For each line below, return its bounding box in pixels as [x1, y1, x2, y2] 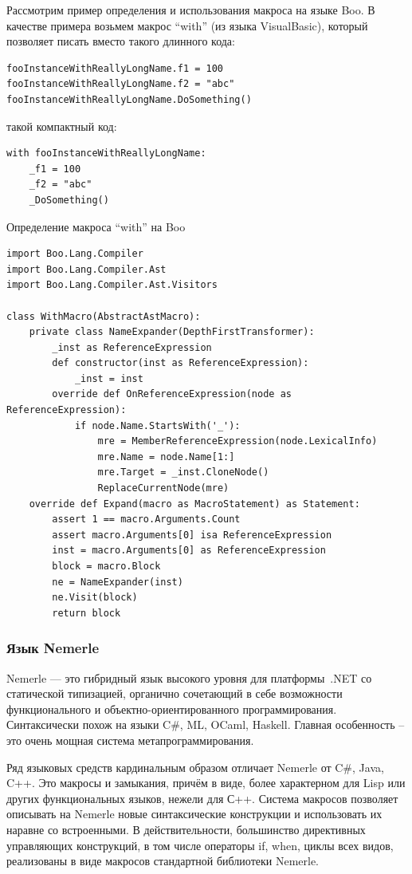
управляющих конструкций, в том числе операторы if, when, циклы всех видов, [6, 837, 394, 853]
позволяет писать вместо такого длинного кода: [6, 33, 235, 49]
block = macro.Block [52, 561, 161, 572]
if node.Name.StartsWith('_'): [74, 419, 241, 431]
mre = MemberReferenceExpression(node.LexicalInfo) [97, 435, 378, 447]
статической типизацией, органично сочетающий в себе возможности [6, 685, 343, 702]
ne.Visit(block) [52, 592, 138, 604]
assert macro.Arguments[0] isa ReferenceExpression [52, 529, 332, 541]
